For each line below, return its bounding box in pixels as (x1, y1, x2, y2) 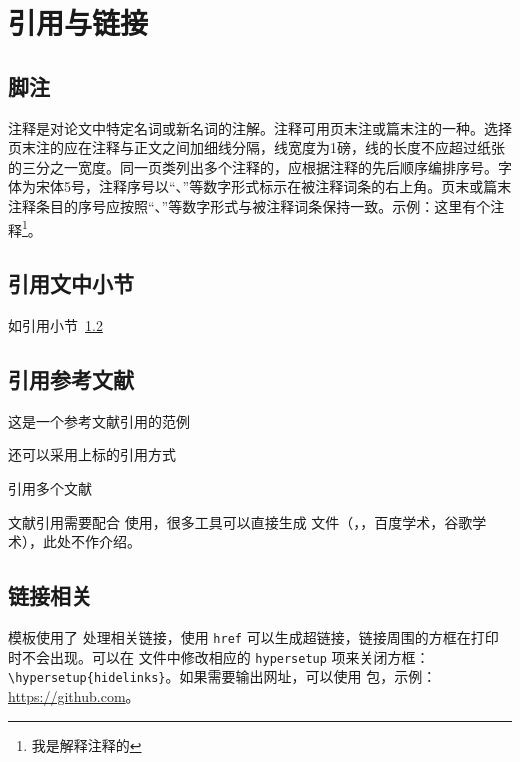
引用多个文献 (8, 477, 92, 498)
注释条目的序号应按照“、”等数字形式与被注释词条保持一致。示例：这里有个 (8, 195, 491, 216)
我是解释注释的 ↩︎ (31, 734, 142, 755)
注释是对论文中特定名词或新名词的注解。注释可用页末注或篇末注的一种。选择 (8, 117, 512, 138)
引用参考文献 (8, 363, 134, 394)
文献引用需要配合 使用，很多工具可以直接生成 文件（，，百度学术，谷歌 (8, 511, 473, 532)
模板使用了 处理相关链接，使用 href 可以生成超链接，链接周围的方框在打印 (8, 626, 499, 647)
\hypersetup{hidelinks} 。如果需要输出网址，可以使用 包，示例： (8, 666, 437, 687)
